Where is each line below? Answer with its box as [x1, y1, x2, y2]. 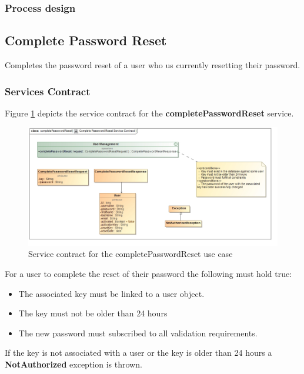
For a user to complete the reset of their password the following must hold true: [5, 267, 292, 279]
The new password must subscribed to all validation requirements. [18, 326, 258, 339]
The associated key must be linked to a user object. [18, 287, 205, 299]
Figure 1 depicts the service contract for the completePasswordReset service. [5, 106, 294, 119]
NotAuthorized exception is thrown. [5, 358, 142, 370]
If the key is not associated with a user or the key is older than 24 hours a [5, 346, 272, 359]
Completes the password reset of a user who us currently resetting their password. [5, 59, 300, 71]
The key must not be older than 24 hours [18, 307, 168, 319]
